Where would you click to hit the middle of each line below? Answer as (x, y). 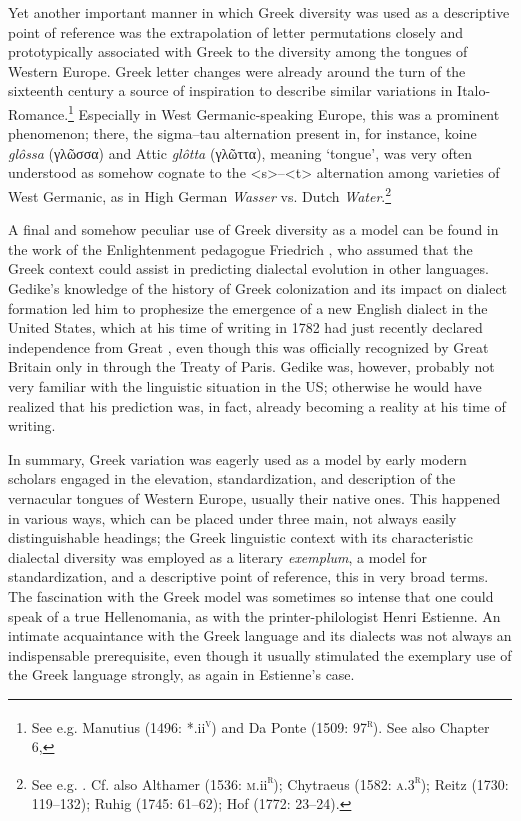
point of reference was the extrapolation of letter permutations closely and (236, 31)
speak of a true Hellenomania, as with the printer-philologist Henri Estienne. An (254, 615)
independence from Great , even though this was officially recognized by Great (248, 346)
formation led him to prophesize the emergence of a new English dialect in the (248, 307)
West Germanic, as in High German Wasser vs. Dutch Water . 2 (200, 194)
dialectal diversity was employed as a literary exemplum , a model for (218, 556)
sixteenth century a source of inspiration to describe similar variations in (230, 90)
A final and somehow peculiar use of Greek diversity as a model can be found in (253, 229)
